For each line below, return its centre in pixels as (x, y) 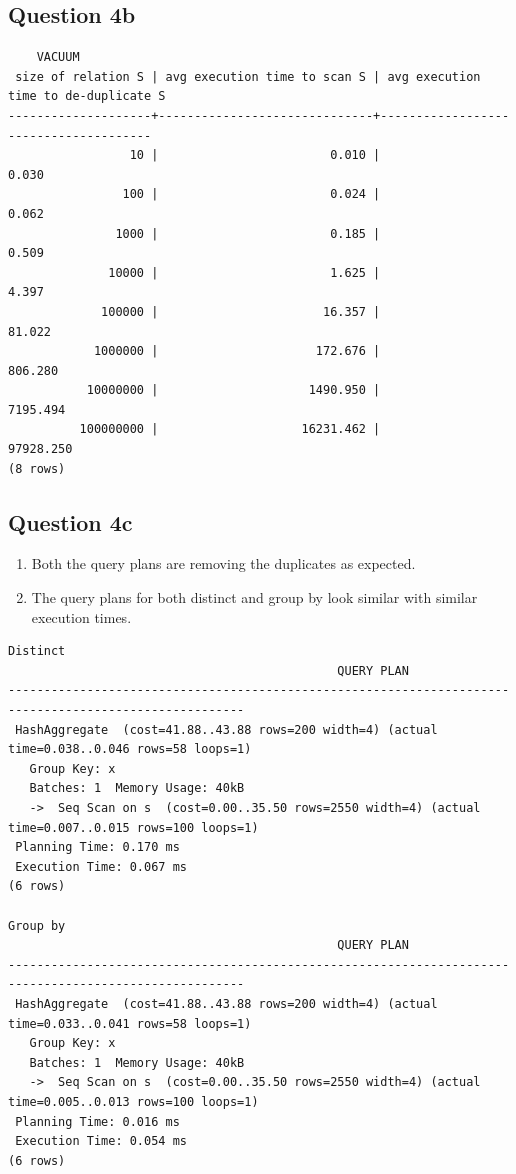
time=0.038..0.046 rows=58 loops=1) (130, 749)
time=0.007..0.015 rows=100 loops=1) (133, 827)
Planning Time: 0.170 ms (97, 847)
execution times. (81, 616)
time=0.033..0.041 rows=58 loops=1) (130, 1023)
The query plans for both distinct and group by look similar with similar (254, 597)
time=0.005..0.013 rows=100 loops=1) (133, 1101)
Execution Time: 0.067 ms (101, 866)
